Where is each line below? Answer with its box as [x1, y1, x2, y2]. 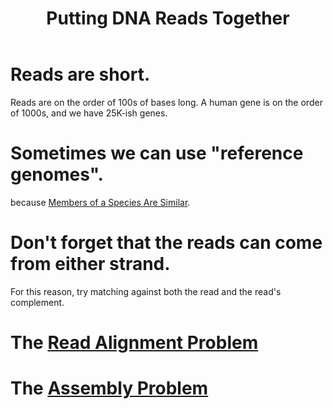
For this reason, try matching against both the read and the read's [10, 285, 282, 297]
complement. [10, 296, 65, 308]
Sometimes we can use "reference [10, 142, 304, 165]
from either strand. [10, 253, 171, 276]
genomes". [10, 163, 104, 186]
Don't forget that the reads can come [10, 232, 323, 254]
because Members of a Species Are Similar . [10, 196, 191, 208]
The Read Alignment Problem [10, 332, 259, 354]
